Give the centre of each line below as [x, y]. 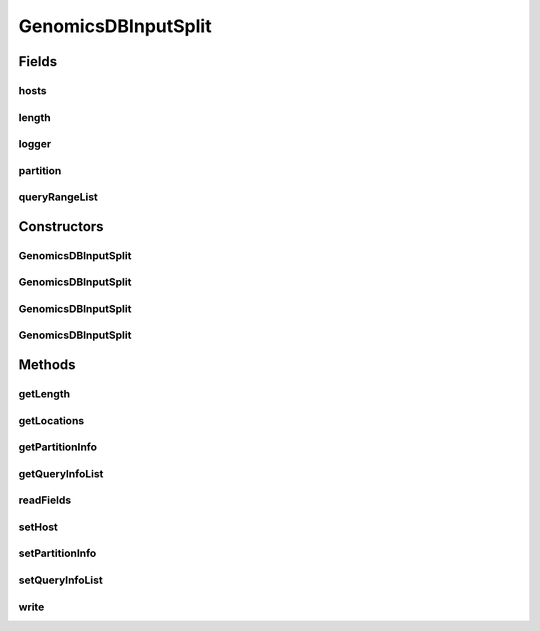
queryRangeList [58, 197]
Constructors [61, 226]
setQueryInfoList [61, 580]
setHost [38, 527]
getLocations [51, 420]
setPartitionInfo [57, 553]
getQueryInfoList [61, 473]
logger [35, 144]
